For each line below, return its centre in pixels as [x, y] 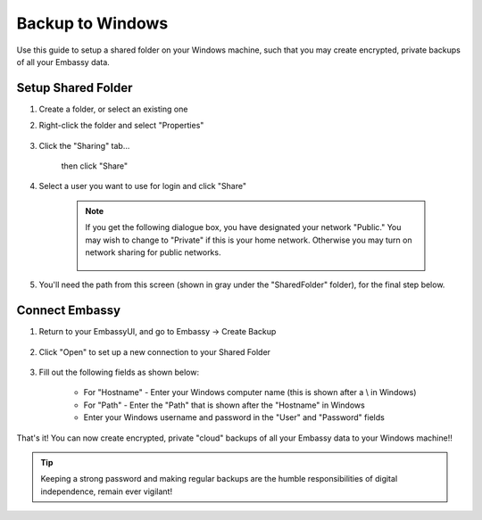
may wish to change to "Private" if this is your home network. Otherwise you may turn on [249, 240]
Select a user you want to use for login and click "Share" [143, 186]
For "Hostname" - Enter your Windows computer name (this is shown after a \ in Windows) [250, 392]
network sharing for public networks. [153, 252]
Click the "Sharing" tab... [84, 145]
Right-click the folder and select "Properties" [121, 126]
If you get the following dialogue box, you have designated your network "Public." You [243, 227]
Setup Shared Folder [75, 88]
